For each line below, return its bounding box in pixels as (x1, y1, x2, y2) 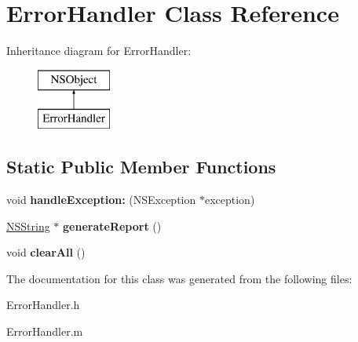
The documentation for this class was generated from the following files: (6, 270, 353, 286)
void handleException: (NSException (6, 191, 196, 208)
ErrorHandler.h (6, 297, 80, 313)
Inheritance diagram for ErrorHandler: (6, 42, 192, 59)
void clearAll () (6, 244, 86, 260)
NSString (6, 217, 50, 234)
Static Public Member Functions (6, 155, 276, 179)
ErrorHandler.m (6, 323, 83, 340)
